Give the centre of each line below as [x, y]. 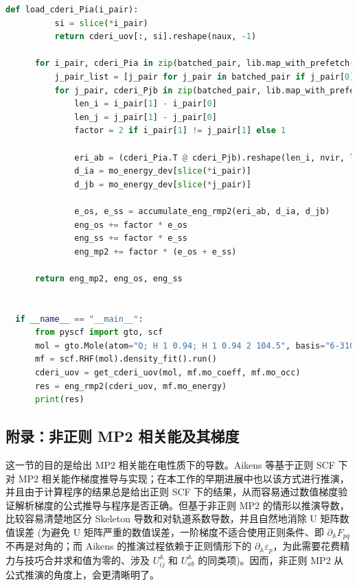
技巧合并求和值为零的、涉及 [87, 560]
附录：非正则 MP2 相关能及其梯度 [123, 436]
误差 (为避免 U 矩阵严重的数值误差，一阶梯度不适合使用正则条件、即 [169, 531]
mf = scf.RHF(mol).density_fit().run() [126, 359]
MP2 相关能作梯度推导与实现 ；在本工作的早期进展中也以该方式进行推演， [184, 478]
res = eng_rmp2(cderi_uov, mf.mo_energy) [131, 386]
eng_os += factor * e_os [131, 225]
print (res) [59, 400]
